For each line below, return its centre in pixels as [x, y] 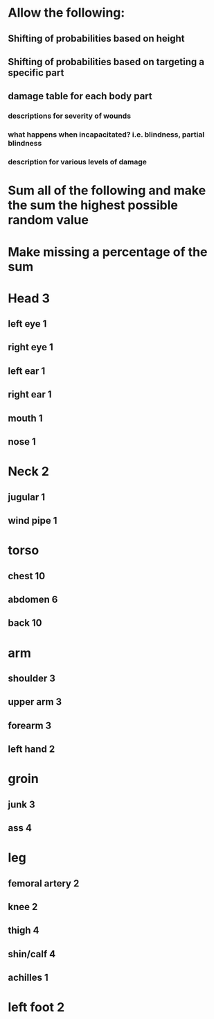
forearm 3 [30, 725]
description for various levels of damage [78, 162]
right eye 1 [31, 347]
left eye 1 [27, 324]
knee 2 [23, 907]
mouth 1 [25, 418]
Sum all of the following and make [107, 190]
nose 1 [22, 442]
